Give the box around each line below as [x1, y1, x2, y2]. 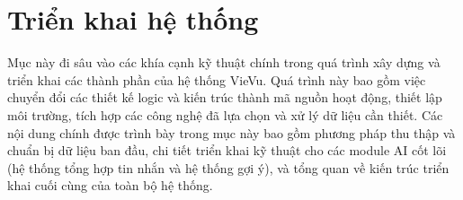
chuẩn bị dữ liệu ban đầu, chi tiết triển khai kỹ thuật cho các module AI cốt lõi [7, 141, 447, 160]
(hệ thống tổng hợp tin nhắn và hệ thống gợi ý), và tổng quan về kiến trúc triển [7, 158, 450, 177]
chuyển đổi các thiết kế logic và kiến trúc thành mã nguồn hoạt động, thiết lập [7, 88, 442, 107]
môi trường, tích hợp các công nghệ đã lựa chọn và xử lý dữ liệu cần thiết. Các [7, 105, 443, 124]
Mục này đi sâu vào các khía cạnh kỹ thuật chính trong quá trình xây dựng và [7, 53, 441, 72]
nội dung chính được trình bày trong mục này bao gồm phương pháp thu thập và [7, 123, 456, 142]
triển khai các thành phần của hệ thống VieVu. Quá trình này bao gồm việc [7, 70, 426, 89]
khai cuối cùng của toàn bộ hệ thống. [7, 176, 213, 195]
